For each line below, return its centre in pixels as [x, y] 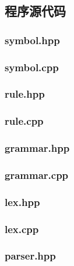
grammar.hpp [37, 148]
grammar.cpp [37, 174]
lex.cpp [22, 229]
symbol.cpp [32, 67]
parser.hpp [30, 256]
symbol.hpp [32, 40]
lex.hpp [22, 202]
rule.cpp [24, 121]
